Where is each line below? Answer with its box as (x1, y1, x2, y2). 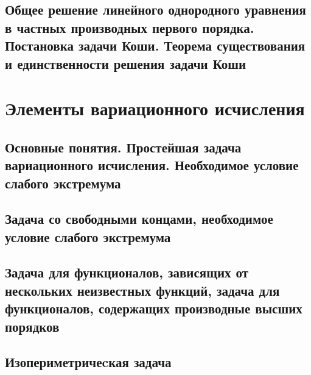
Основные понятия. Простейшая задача (5, 137, 242, 156)
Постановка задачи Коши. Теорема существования (5, 36, 306, 55)
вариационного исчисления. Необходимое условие (5, 155, 299, 174)
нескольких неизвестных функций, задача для (5, 280, 280, 299)
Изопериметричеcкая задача (5, 352, 172, 371)
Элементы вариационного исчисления (5, 96, 305, 121)
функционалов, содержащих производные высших (5, 299, 302, 318)
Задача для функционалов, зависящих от (5, 263, 249, 282)
